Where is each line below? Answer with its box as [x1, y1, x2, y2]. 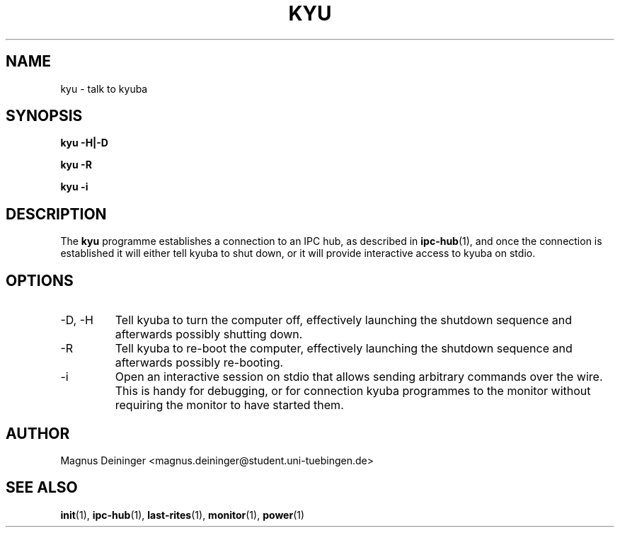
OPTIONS [6, 271, 74, 290]
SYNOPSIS [6, 107, 83, 125]
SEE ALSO [6, 478, 78, 497]
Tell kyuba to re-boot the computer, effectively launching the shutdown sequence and [115, 341, 573, 356]
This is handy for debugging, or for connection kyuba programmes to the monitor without [115, 384, 591, 399]
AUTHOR [6, 424, 70, 442]
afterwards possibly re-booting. [115, 355, 284, 370]
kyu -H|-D [60, 137, 108, 149]
